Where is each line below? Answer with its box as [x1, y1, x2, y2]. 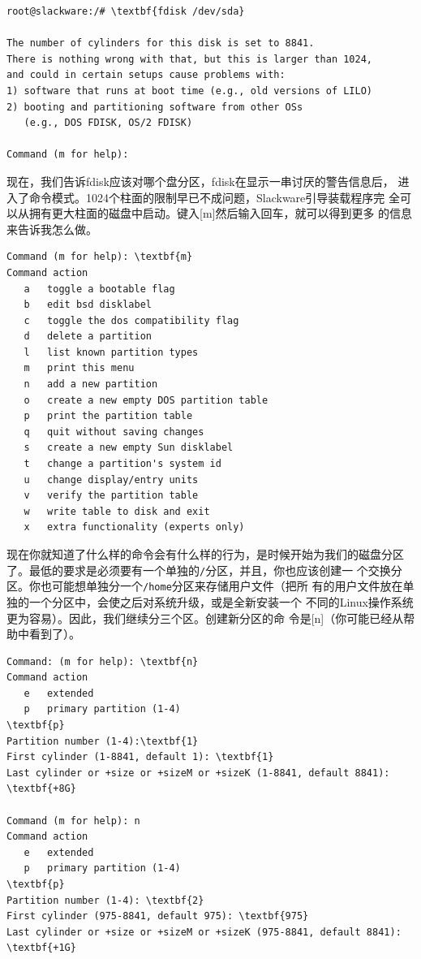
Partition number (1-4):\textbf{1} [6, 735, 199, 747]
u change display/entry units [24, 473, 199, 486]
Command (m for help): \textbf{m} [6, 251, 193, 263]
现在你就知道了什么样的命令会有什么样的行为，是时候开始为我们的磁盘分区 [6, 546, 404, 562]
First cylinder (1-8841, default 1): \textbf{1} [6, 751, 274, 763]
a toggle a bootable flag [24, 283, 175, 295]
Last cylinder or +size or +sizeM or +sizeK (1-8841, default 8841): [6, 767, 390, 779]
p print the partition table [24, 410, 193, 422]
